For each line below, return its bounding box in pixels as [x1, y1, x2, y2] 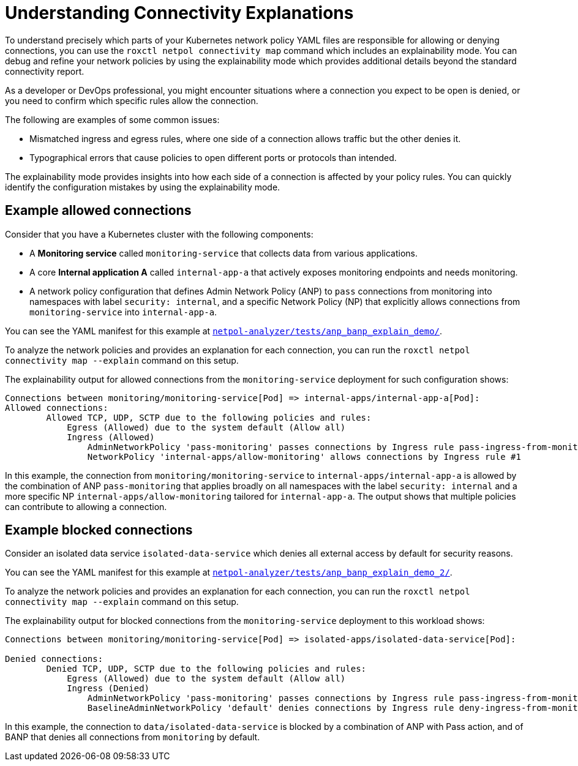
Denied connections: [5, 654, 103, 664]
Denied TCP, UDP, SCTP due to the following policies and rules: [46, 664, 367, 674]
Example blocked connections [5, 522, 193, 538]
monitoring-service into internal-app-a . [29, 306, 217, 317]
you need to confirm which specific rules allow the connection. [5, 95, 258, 106]
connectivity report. [5, 66, 84, 77]
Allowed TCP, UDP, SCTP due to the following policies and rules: [46, 412, 372, 422]
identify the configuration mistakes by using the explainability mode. [5, 181, 280, 192]
